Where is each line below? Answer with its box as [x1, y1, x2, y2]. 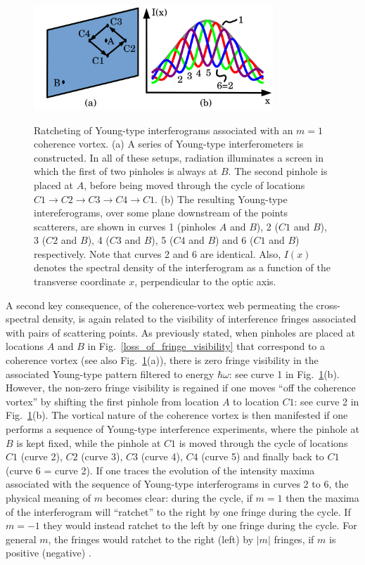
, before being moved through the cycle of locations [84, 177, 305, 192]
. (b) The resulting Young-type [155, 191, 288, 206]
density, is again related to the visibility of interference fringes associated [42, 311, 357, 326]
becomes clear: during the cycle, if [105, 490, 252, 505]
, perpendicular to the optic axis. [134, 274, 276, 289]
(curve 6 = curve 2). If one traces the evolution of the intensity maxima [6, 462, 315, 477]
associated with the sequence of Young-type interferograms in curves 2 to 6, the [6, 476, 349, 491]
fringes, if [274, 531, 314, 546]
